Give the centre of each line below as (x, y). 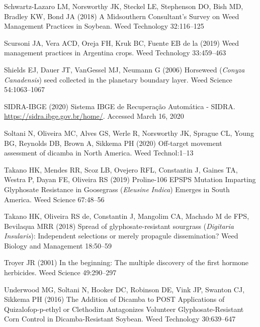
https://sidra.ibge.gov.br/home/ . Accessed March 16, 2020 (94, 116)
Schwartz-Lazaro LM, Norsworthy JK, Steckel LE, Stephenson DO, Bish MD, (124, 6)
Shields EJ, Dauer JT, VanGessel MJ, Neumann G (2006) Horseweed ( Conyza (124, 69)
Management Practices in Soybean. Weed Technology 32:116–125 (104, 26)
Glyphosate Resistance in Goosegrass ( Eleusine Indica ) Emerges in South (117, 189)
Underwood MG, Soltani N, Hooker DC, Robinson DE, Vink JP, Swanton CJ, (124, 289)
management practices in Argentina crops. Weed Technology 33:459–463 (115, 53)
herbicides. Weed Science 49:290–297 (60, 272)
